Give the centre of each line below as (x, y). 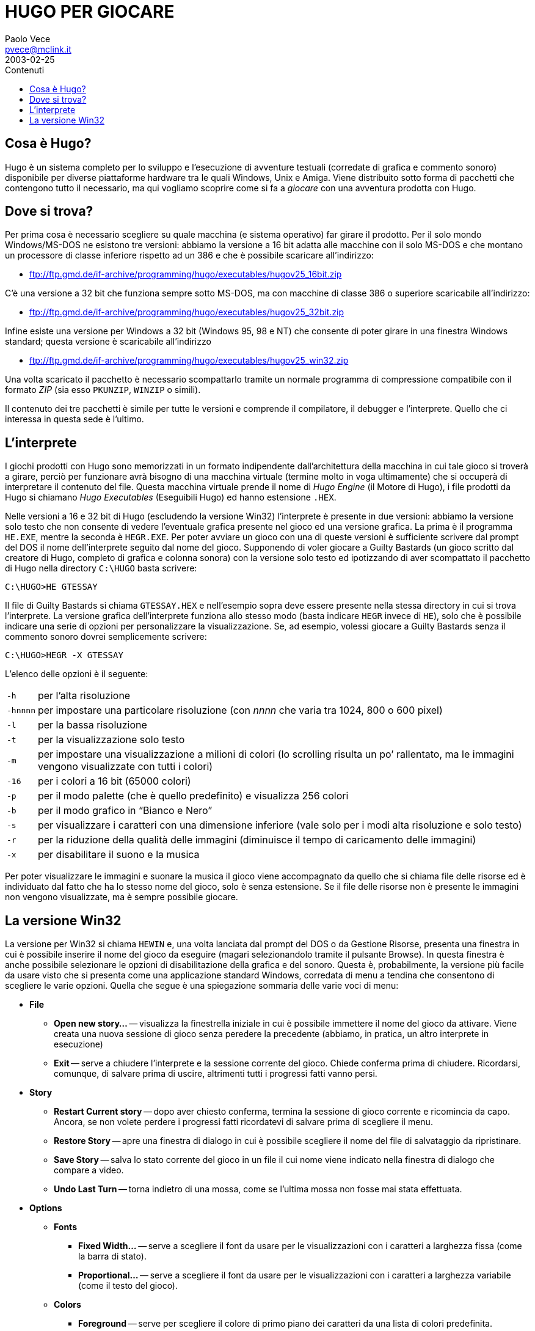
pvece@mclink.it (38, 49)
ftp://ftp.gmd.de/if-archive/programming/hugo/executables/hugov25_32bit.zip (187, 312)
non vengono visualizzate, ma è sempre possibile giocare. (122, 897)
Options (46, 1208)
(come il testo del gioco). (128, 1286)
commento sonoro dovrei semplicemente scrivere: (106, 637)
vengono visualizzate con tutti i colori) (125, 767)
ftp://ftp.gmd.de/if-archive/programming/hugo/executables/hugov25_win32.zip (189, 361)
